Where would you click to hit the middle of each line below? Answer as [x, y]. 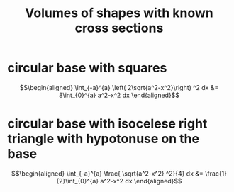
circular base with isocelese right [107, 124]
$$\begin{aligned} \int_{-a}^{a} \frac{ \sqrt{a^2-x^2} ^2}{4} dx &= [108, 173]
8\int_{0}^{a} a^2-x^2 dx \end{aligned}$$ [119, 95]
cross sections [119, 28]
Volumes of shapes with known [119, 13]
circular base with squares [87, 68]
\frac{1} [216, 173]
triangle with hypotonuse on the [104, 139]
